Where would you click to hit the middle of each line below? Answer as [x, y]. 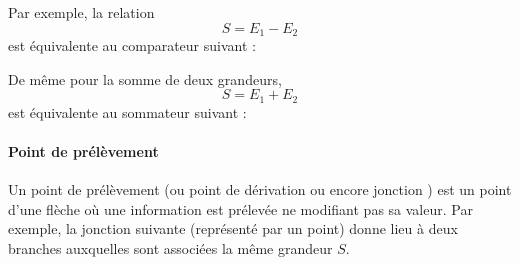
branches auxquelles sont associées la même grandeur [170, 247]
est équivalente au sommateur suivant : [127, 111]
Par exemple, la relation [81, 12]
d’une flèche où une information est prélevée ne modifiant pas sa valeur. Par [240, 208]
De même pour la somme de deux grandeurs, [145, 78]
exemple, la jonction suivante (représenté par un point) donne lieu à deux [233, 228]
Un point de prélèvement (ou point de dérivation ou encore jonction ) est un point [260, 189]
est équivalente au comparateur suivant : [132, 45]
